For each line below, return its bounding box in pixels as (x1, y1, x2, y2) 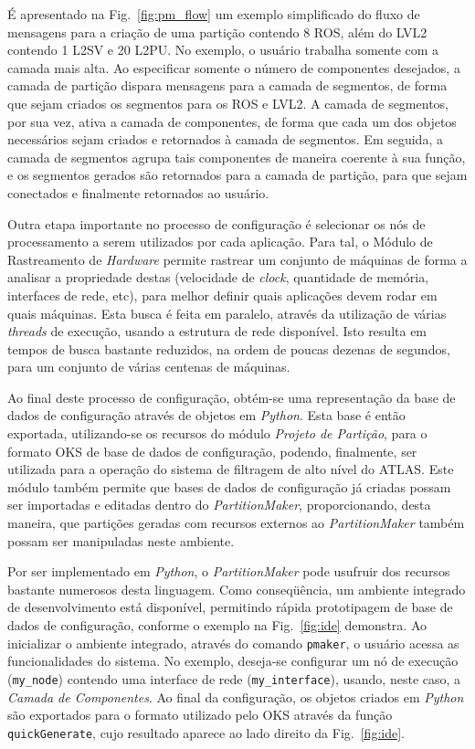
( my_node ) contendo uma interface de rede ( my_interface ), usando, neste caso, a (7, 669, 461, 688)
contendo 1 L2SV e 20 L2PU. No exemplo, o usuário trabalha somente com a (7, 40, 439, 59)
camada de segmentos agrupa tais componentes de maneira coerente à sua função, (7, 147, 466, 166)
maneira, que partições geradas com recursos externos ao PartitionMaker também (7, 513, 465, 533)
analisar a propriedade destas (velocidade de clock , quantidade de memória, (7, 268, 429, 287)
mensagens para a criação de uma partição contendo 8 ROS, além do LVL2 (7, 22, 427, 41)
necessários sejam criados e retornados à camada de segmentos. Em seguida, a (7, 130, 443, 149)
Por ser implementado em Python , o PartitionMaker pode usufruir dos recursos (7, 562, 450, 581)
